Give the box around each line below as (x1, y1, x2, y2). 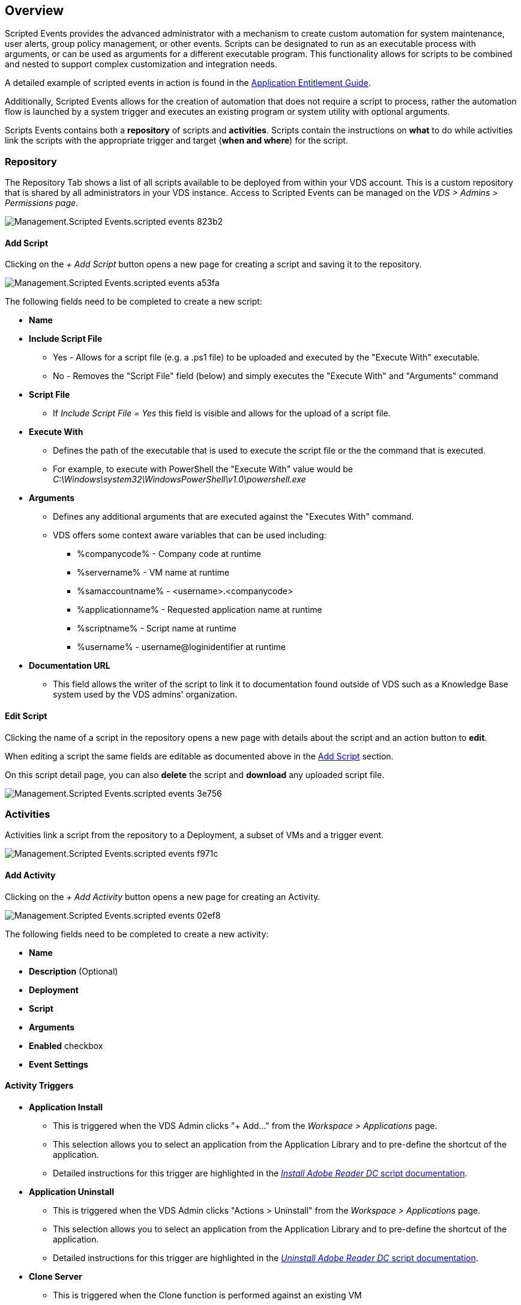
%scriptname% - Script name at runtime (77, 623, 236, 634)
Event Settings (29, 1059, 88, 1069)
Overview (5, 3, 64, 18)
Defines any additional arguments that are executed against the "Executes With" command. (53, 511, 414, 522)
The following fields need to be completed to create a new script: (5, 296, 262, 307)
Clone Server (29, 1271, 82, 1282)
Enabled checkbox (29, 1040, 103, 1051)
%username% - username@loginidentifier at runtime (77, 642, 286, 652)
